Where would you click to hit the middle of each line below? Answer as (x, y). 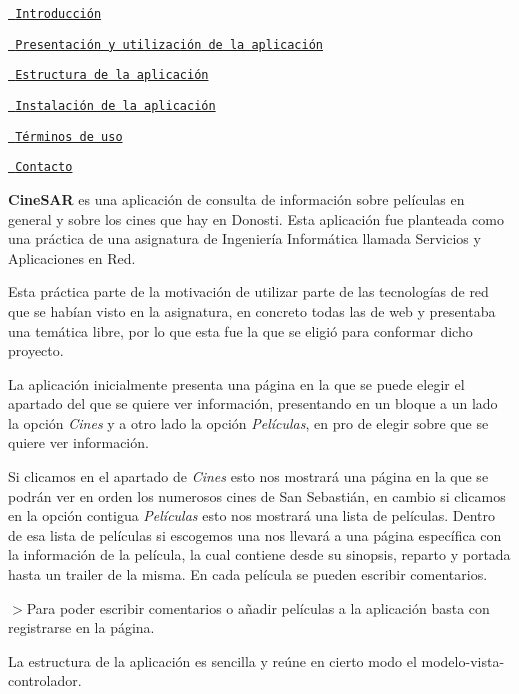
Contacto (44, 167)
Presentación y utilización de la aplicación (169, 44)
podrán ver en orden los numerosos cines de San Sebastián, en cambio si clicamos (257, 495)
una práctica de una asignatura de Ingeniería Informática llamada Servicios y (244, 238)
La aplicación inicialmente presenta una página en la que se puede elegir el (236, 383)
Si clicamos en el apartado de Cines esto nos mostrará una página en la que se (248, 476)
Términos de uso (69, 136)
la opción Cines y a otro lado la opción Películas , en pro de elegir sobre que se (248, 422)
